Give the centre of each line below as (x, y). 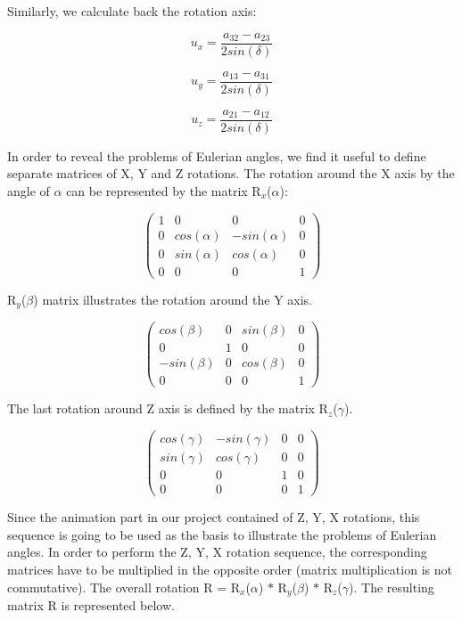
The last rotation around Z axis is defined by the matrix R (168, 408)
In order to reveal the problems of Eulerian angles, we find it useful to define (217, 155)
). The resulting (392, 587)
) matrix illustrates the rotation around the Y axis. (173, 299)
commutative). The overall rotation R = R (124, 587)
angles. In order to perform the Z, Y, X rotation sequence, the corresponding (217, 552)
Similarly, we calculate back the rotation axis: (132, 11)
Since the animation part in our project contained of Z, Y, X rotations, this (214, 517)
